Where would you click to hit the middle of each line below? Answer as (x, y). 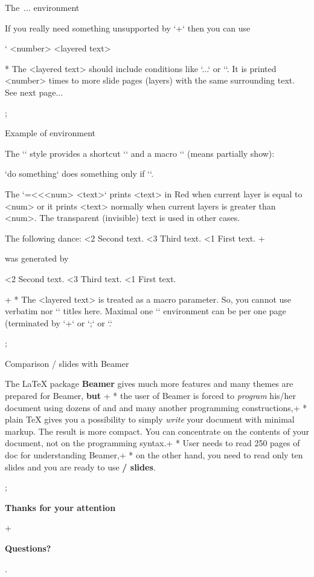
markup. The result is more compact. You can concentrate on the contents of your (157, 431)
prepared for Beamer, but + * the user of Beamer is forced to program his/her (151, 396)
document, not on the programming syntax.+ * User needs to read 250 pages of (152, 443)
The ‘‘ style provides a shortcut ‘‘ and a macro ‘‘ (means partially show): (140, 153)
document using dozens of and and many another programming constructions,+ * (156, 407)
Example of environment (50, 133)
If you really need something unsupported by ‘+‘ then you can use (128, 28)
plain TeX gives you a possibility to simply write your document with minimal (150, 419)
